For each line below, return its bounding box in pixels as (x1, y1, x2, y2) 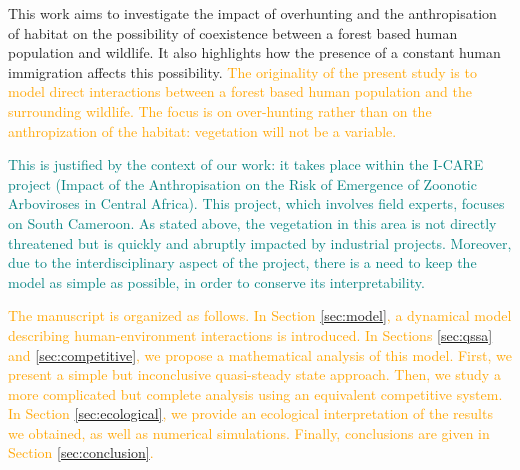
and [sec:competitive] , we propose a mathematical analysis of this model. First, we (8, 344, 512, 365)
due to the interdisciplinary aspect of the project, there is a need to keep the (8, 252, 477, 273)
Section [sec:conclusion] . (8, 442, 154, 463)
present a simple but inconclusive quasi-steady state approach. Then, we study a (8, 364, 501, 385)
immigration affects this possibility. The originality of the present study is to (8, 61, 477, 82)
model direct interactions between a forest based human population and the (8, 81, 472, 102)
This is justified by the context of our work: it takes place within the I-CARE (8, 154, 484, 175)
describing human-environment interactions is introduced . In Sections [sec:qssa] (8, 324, 493, 345)
